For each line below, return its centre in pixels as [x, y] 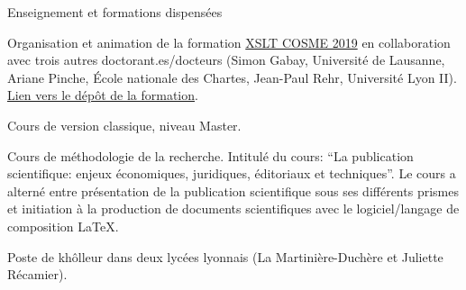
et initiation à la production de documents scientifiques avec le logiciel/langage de [233, 208]
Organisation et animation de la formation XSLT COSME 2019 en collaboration [229, 42]
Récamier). [37, 274]
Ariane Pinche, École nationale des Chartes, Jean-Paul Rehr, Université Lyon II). [232, 77]
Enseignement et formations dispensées [115, 12]
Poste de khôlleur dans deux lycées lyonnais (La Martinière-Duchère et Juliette [225, 256]
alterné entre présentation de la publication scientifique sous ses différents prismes [233, 190]
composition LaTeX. [63, 226]
